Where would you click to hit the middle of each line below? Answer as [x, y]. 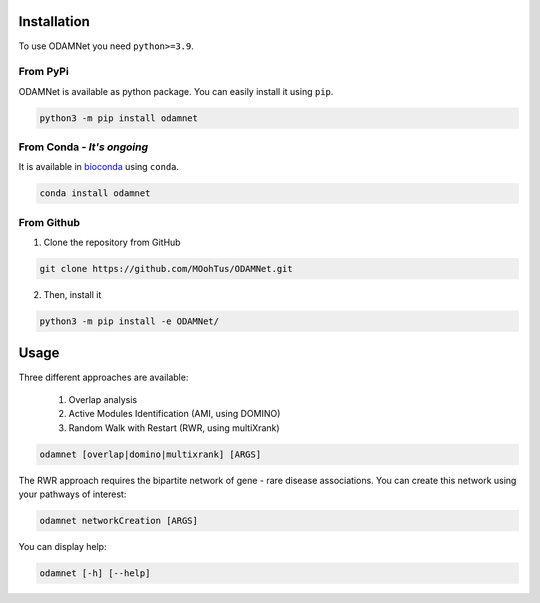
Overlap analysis [103, 399]
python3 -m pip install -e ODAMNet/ [129, 321]
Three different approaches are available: [103, 377]
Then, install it [72, 295]
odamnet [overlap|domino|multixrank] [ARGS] [150, 454]
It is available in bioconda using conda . [99, 167]
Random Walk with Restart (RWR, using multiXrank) [174, 427]
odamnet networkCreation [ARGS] [119, 521]
